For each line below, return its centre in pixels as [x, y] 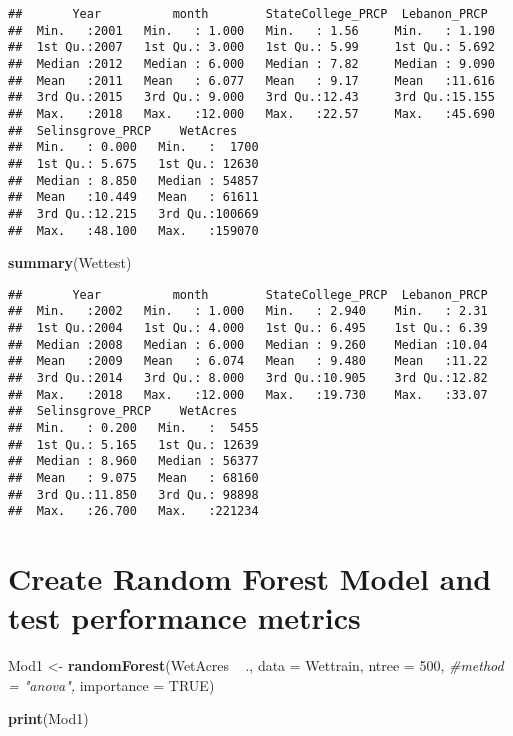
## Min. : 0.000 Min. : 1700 [133, 147]
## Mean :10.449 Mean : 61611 [133, 197]
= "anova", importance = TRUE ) [111, 684]
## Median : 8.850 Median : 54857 [133, 180]
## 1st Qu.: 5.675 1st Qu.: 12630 [133, 163]
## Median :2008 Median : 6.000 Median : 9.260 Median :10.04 [248, 344]
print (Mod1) [48, 718]
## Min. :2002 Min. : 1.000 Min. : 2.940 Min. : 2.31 [248, 311]
